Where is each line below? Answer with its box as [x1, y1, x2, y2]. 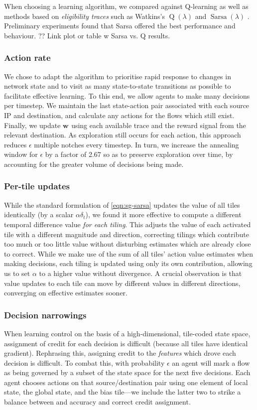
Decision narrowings [4, 308, 87, 321]
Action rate [4, 51, 51, 64]
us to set [4, 268, 30, 278]
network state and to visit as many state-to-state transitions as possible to [4, 81, 231, 91]
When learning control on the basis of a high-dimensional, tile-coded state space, [4, 328, 251, 338]
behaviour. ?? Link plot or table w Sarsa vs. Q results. [4, 30, 170, 40]
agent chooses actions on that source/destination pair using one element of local [4, 377, 248, 387]
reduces [4, 139, 27, 149]
